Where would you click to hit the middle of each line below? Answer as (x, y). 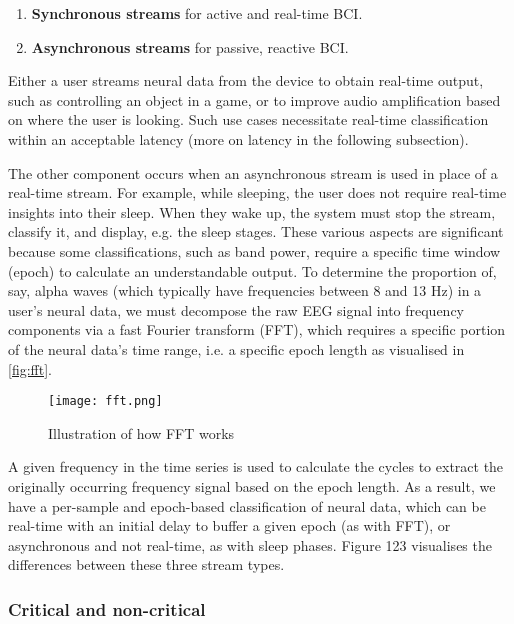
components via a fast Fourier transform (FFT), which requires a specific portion (257, 329)
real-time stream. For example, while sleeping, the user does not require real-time (257, 192)
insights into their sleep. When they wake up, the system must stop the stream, (252, 211)
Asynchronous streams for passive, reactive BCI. (190, 46)
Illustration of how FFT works (141, 432)
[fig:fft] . (30, 368)
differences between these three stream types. (146, 564)
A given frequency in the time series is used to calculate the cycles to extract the (256, 466)
